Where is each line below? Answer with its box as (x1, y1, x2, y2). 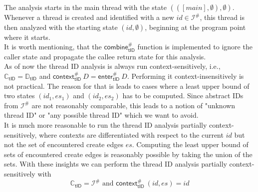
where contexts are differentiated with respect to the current (39, 129, 224, 140)
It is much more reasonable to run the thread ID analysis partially (4, 119, 207, 130)
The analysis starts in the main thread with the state (4, 2, 167, 12)
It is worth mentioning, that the (4, 41, 102, 52)
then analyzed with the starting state (4, 21, 118, 32)
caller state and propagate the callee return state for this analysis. (4, 51, 206, 61)
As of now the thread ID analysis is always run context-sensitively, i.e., (4, 61, 221, 71)
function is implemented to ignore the (137, 41, 253, 52)
